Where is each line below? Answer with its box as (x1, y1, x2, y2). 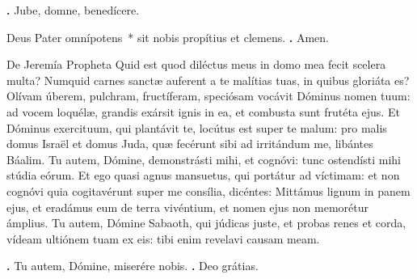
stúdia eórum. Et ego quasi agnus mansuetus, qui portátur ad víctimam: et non (6, 167, 400, 184)
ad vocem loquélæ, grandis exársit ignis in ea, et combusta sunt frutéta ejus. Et (6, 103, 400, 120)
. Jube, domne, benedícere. (6, 2, 140, 18)
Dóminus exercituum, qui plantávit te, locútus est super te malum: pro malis (6, 119, 387, 136)
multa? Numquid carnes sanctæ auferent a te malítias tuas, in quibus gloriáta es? (6, 71, 410, 88)
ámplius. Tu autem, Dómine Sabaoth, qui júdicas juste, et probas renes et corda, (6, 214, 406, 231)
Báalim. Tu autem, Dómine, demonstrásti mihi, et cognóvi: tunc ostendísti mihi (6, 150, 402, 167)
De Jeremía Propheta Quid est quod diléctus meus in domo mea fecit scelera (6, 56, 386, 73)
